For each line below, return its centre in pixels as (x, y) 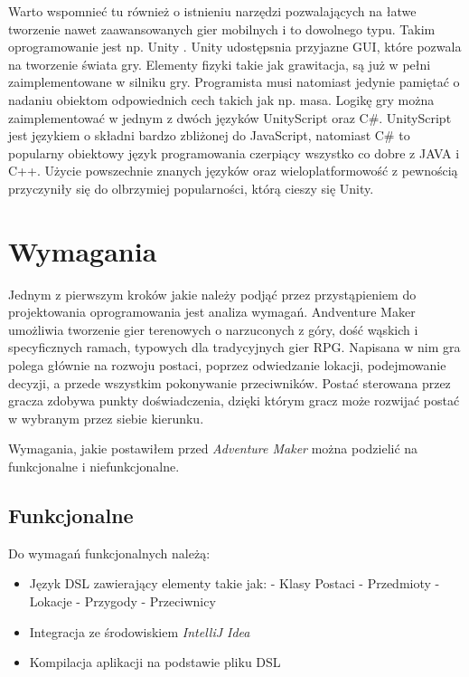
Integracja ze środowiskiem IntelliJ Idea (140, 631)
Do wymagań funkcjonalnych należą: (109, 553)
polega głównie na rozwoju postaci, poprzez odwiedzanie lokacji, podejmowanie (227, 365)
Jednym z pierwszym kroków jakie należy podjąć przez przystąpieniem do (212, 294)
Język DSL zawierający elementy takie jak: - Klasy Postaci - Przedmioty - (234, 583)
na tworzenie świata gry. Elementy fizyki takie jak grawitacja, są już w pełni (220, 64)
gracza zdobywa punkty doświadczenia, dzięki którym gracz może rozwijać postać (234, 400)
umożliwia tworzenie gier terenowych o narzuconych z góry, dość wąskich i (213, 329)
